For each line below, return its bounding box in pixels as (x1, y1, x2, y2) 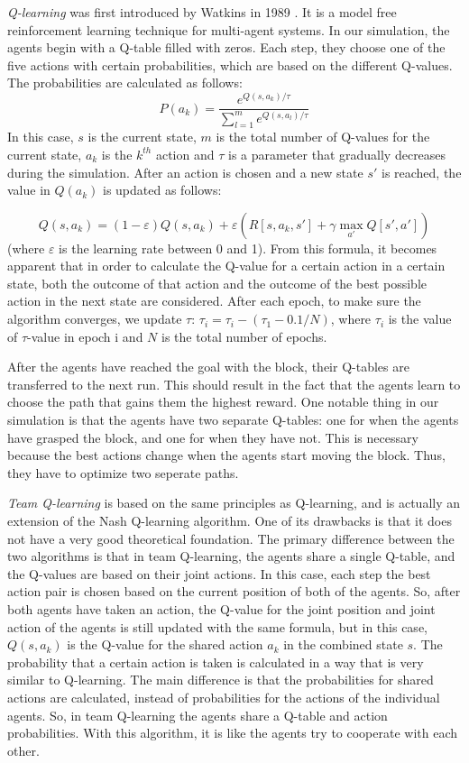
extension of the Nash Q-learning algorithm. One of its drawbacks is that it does (7, 511, 452, 529)
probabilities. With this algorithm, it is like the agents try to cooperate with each (7, 723, 458, 742)
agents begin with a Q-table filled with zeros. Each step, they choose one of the (7, 38, 446, 57)
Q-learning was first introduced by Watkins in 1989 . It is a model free (7, 3, 397, 21)
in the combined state (283, 635, 403, 654)
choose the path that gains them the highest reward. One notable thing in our (7, 392, 439, 411)
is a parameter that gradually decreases (227, 144, 446, 163)
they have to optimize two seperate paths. (7, 463, 239, 482)
